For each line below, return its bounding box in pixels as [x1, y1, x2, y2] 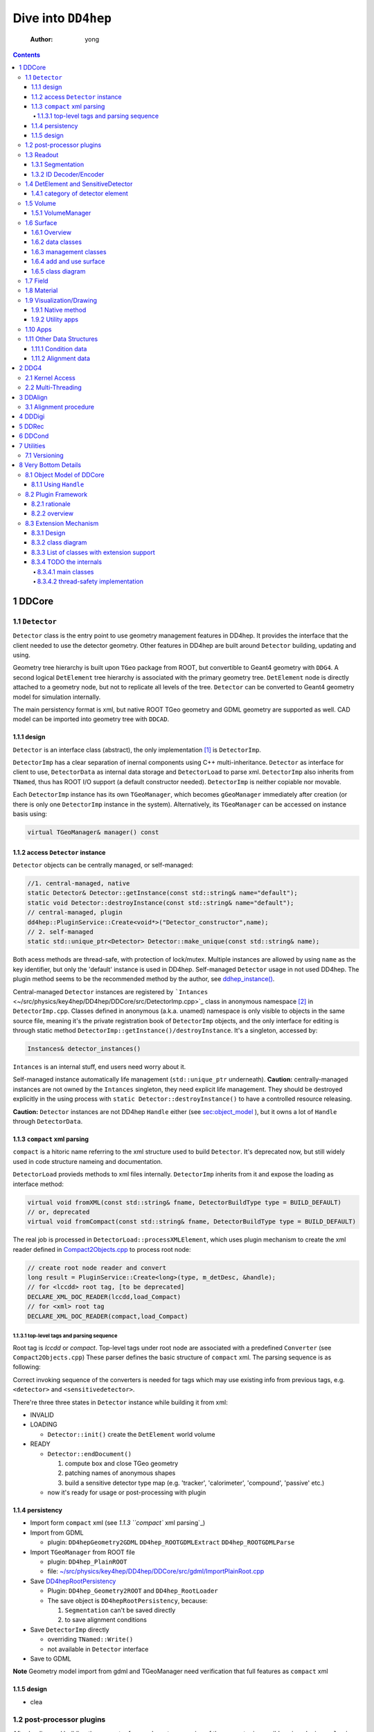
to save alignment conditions [64, 1616, 147, 1624]
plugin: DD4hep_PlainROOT [47, 1557, 127, 1566]
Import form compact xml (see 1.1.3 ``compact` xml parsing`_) [30, 1519, 206, 1527]
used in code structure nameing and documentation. [12, 1157, 163, 1165]
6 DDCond [19, 432, 49, 440]
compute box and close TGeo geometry [64, 1459, 179, 1467]
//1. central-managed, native [27, 880, 130, 887]
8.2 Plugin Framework [25, 490, 88, 498]
